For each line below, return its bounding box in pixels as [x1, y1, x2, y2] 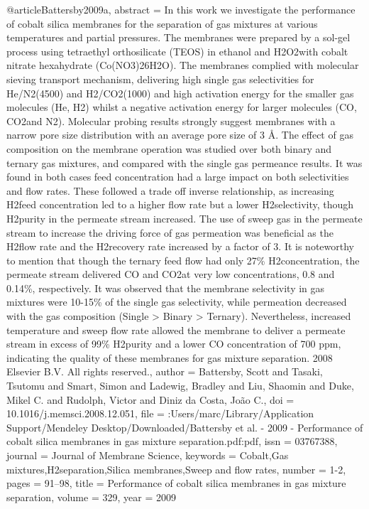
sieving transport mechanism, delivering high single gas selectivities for [6, 71, 314, 86]
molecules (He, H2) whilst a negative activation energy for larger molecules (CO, [6, 100, 357, 114]
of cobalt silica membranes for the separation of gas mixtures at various [6, 16, 318, 31]
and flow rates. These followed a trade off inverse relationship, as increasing [6, 183, 334, 198]
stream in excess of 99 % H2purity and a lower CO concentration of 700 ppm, [6, 336, 341, 351]
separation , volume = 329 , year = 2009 [6, 489, 176, 504]
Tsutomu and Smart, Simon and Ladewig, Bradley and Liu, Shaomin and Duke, [6, 378, 354, 393]
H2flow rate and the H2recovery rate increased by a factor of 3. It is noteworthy [6, 239, 354, 254]
